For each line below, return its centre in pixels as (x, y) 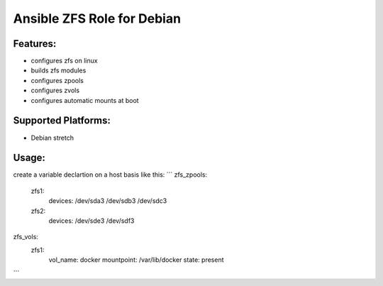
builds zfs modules (59, 70)
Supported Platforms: (62, 121)
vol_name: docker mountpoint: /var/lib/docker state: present (136, 260)
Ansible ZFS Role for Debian (97, 18)
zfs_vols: (26, 237)
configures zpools (57, 80)
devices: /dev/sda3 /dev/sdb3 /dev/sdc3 (108, 201)
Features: (35, 44)
